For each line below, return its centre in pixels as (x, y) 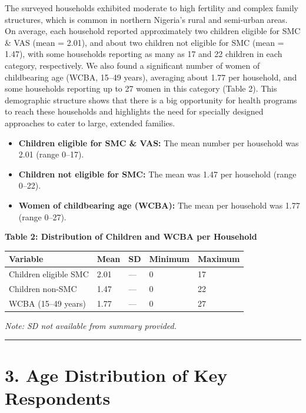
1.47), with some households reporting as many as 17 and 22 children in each (144, 54)
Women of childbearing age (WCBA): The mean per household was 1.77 (159, 205)
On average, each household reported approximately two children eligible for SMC (153, 31)
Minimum (169, 259)
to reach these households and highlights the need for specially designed (134, 111)
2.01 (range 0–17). (51, 154)
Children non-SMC (43, 288)
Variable (26, 259)
